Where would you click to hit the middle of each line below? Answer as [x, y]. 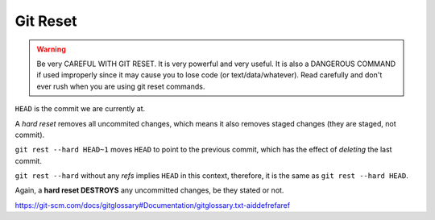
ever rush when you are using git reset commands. [121, 86]
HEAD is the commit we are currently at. [80, 109]
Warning [51, 49]
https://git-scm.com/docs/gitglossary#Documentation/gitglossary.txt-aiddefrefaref [152, 205]
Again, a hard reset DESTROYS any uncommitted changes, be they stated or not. [149, 190]
